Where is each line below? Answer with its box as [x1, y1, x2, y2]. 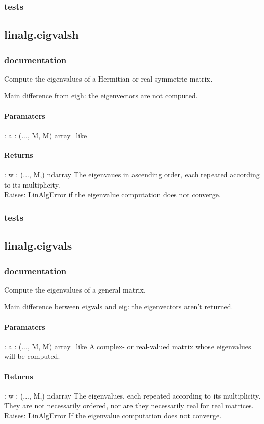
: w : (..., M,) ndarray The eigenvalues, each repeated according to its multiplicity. [4, 390, 261, 401]
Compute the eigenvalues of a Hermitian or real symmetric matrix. [4, 73, 213, 84]
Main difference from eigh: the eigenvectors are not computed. [4, 90, 198, 101]
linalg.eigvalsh [4, 26, 79, 42]
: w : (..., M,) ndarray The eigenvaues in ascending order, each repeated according [4, 169, 260, 180]
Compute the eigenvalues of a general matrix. [4, 284, 146, 295]
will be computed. [4, 351, 60, 361]
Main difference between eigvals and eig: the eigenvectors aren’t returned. [4, 301, 233, 312]
